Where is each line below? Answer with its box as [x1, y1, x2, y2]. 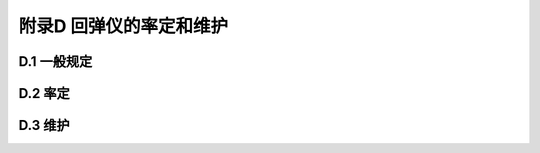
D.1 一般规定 [18, 53, 93, 70]
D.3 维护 [18, 117, 70, 134]
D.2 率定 [18, 85, 70, 102]
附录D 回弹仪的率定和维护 [18, 15, 229, 37]
